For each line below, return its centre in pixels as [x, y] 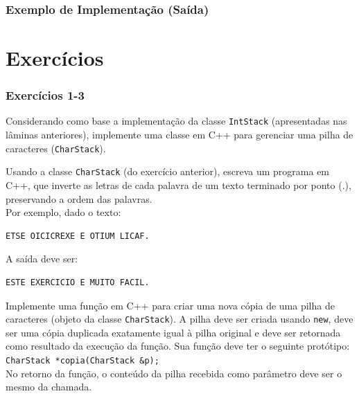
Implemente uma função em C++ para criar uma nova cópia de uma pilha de [170, 305]
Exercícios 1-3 [45, 95]
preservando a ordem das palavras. [79, 198]
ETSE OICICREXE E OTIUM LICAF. [78, 236]
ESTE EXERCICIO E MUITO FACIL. [78, 282]
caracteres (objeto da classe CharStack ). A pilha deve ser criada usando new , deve [179, 319]
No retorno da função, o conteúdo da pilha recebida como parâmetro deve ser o [174, 373]
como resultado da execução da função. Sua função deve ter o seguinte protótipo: [178, 346]
